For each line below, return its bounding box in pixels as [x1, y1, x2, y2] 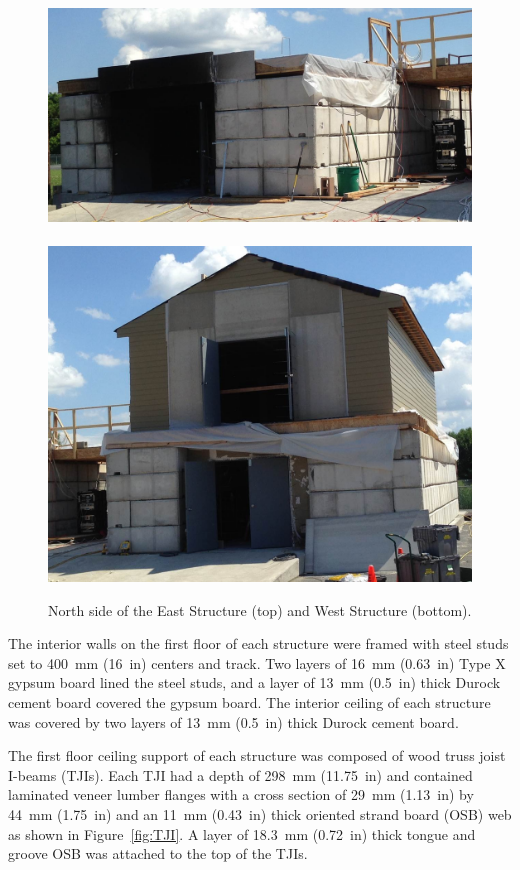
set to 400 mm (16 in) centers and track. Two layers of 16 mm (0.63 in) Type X [8, 652, 506, 673]
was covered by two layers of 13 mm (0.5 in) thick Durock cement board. [8, 711, 459, 732]
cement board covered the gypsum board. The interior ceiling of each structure [8, 692, 491, 713]
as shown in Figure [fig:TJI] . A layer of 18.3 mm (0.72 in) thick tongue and [8, 823, 476, 844]
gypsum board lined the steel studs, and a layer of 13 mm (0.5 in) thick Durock [8, 672, 501, 693]
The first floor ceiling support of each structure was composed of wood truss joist [8, 745, 506, 766]
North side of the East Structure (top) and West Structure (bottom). [48, 599, 472, 620]
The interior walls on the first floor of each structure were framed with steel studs [8, 633, 509, 654]
